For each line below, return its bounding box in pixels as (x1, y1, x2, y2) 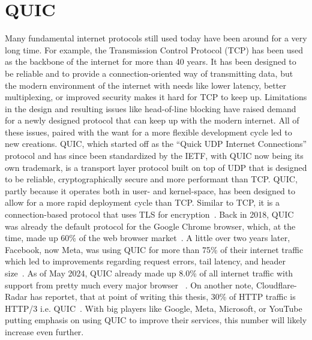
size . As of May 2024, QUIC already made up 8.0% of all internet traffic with (5, 267, 293, 279)
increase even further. (5, 325, 84, 338)
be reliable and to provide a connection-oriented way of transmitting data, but (5, 67, 293, 79)
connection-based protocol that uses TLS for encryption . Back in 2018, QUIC (5, 208, 294, 221)
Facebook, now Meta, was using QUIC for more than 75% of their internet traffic (5, 243, 304, 255)
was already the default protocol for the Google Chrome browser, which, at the (5, 219, 296, 232)
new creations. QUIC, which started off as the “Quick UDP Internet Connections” (5, 137, 307, 150)
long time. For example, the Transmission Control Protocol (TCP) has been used (5, 43, 303, 56)
